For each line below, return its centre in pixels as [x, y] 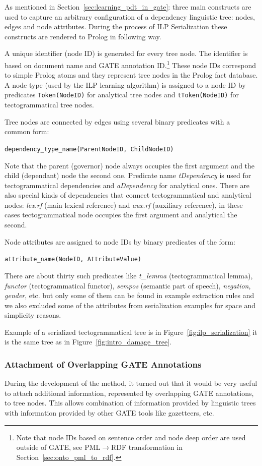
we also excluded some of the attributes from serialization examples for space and [130, 305]
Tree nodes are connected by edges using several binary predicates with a [117, 121]
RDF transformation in [147, 447]
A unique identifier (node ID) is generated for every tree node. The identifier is [126, 53]
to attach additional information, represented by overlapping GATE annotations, [129, 393]
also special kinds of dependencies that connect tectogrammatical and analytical [128, 195]
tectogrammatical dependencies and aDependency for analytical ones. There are [127, 185]
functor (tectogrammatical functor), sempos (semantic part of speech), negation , [128, 285]
